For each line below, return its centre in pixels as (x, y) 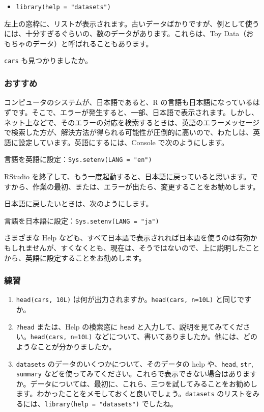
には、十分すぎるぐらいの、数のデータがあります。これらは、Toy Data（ (125, 33)
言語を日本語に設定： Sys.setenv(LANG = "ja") (82, 220)
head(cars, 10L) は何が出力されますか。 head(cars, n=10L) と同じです (134, 299)
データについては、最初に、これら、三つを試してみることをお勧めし (144, 383)
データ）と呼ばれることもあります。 (93, 43)
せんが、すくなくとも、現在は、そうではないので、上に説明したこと (146, 247)
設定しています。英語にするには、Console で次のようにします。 (123, 142)
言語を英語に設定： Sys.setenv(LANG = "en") (78, 159)
